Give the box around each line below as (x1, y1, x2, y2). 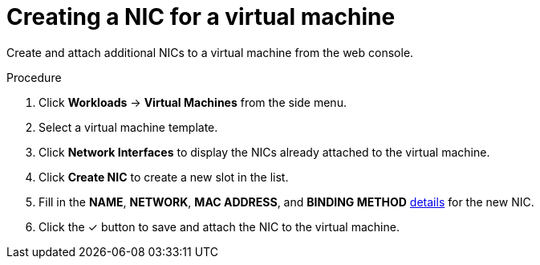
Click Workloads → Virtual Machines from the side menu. (39, 95, 347, 109)
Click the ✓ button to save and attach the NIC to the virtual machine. (39, 219, 400, 234)
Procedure (6, 70, 62, 84)
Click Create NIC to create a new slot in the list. (39, 169, 289, 184)
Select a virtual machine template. (39, 120, 218, 134)
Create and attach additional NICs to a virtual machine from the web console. (6, 45, 414, 59)
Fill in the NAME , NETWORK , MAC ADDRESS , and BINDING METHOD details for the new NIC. (39, 194, 534, 209)
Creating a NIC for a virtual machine (6, 3, 396, 31)
